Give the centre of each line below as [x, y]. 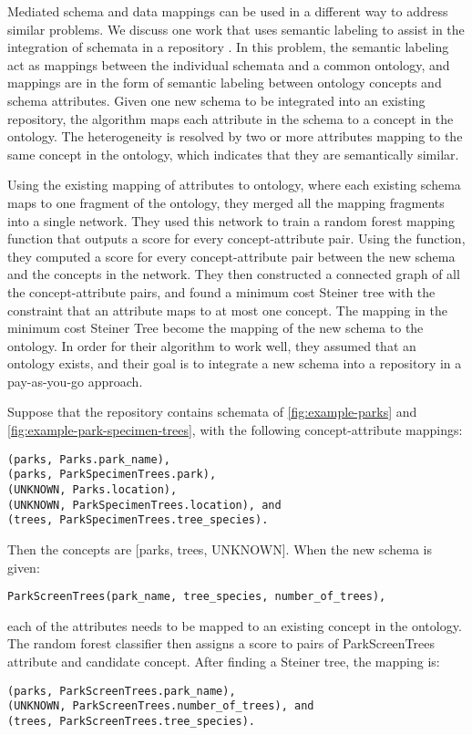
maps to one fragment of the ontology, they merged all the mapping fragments [226, 202]
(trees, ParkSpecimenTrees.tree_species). [138, 520]
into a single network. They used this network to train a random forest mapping [231, 220]
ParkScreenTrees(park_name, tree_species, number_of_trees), [197, 597]
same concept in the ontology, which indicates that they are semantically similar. [233, 154]
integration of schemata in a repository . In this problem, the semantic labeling [228, 47]
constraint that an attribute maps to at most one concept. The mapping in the [227, 310]
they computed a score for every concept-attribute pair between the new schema [231, 256]
